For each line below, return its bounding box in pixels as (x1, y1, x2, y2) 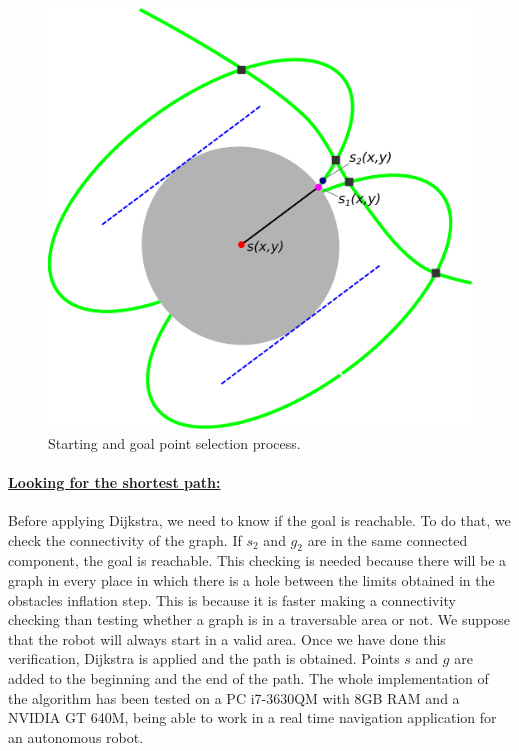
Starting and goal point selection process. (48, 432, 301, 453)
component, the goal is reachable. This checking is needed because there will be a (8, 550, 507, 571)
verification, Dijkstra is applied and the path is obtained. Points (8, 648, 400, 669)
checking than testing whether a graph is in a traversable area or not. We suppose (8, 609, 510, 630)
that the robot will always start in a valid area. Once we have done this (8, 628, 446, 649)
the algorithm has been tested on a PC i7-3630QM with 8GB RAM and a (8, 687, 460, 708)
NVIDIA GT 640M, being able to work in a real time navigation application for (8, 707, 497, 728)
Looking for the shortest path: (8, 471, 221, 492)
